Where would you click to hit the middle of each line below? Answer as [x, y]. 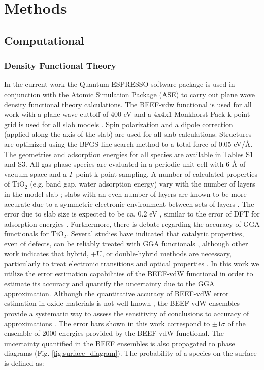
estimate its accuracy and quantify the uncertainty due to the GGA [109, 283]
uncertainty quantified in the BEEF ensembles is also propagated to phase [120, 343]
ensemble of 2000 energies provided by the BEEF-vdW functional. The [114, 333]
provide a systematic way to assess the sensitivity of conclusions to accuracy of [127, 313]
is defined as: [24, 363]
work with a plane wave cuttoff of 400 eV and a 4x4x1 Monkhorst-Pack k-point [127, 114]
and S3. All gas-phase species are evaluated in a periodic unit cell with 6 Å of [125, 164]
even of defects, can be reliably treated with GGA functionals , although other [126, 243]
